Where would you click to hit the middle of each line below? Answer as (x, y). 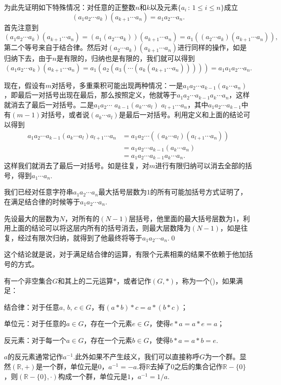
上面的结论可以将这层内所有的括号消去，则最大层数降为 (100, 228)
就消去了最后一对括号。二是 (49, 104)
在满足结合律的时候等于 (42, 201)
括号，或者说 (68, 115)
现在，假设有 (25, 85)
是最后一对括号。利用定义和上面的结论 (181, 115)
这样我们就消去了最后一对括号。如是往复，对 (77, 166)
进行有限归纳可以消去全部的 (200, 166)
